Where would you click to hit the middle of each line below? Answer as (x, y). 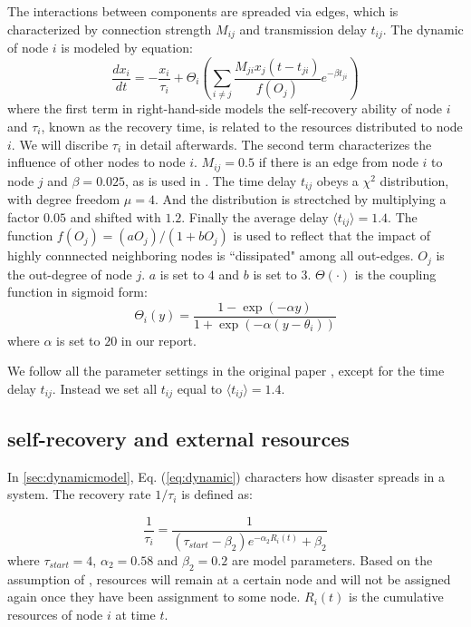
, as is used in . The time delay (211, 180)
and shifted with (115, 216)
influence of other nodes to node (96, 162)
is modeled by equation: (127, 48)
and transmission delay (303, 29)
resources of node (55, 614)
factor (24, 216)
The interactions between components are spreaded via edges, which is (203, 11)
